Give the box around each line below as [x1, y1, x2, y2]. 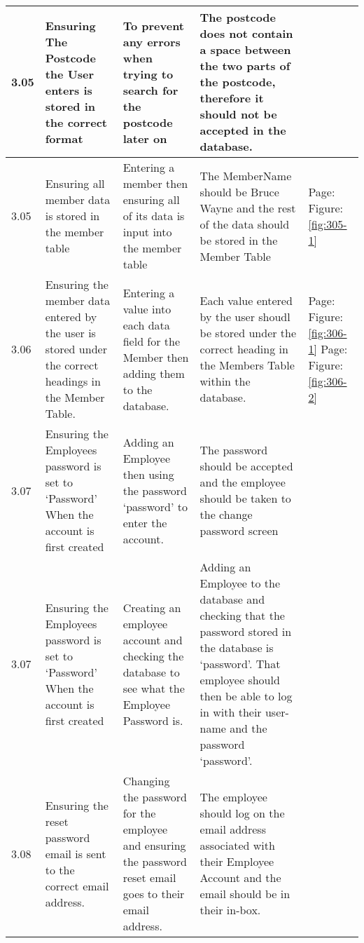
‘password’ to [122, 498, 188, 515]
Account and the [199, 869, 281, 886]
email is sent [45, 845, 106, 862]
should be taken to [199, 490, 291, 506]
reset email [122, 869, 176, 886]
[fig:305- [308, 215, 347, 232]
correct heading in [199, 341, 288, 357]
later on [122, 130, 167, 147]
